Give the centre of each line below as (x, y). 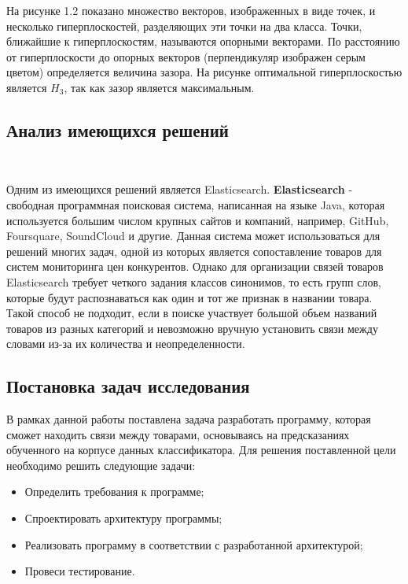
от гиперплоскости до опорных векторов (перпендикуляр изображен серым (186, 56)
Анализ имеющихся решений (118, 129)
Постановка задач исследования (128, 386)
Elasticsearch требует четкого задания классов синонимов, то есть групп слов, (194, 281)
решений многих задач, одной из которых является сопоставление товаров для (194, 251)
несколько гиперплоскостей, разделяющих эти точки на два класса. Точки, (184, 26)
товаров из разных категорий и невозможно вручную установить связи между (192, 328)
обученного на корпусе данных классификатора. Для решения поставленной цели (201, 450)
